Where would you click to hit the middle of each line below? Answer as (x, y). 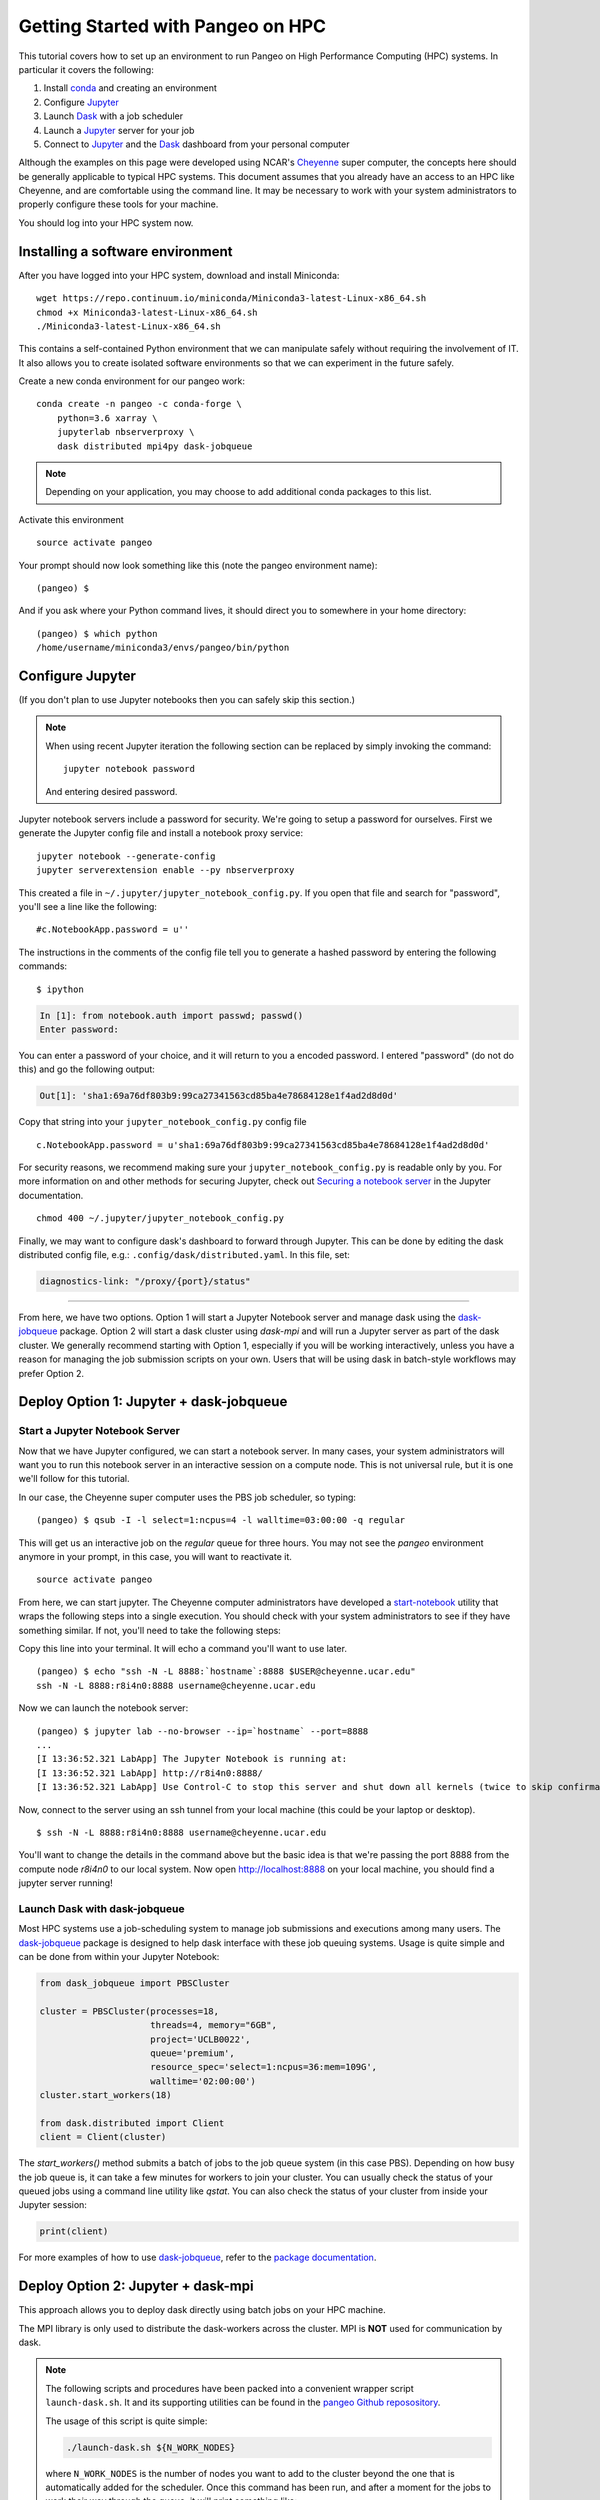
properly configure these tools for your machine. (118, 204)
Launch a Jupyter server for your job (119, 130)
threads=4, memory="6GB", (213, 2025)
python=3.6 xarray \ (107, 418)
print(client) (74, 2231)
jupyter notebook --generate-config (126, 856)
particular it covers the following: (86, 69)
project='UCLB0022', (200, 2039)
